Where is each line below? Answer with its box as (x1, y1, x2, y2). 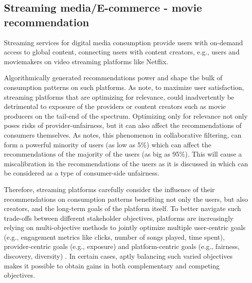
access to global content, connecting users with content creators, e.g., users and (4, 47, 240, 57)
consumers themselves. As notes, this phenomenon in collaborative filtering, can (4, 129, 242, 140)
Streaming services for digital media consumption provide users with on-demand (4, 37, 243, 47)
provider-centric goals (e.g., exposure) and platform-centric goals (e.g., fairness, (4, 241, 240, 251)
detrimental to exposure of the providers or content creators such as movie (4, 101, 226, 111)
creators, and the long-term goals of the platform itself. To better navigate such (4, 203, 241, 213)
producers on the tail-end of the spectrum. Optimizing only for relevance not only (4, 110, 248, 121)
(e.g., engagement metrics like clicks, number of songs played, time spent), (4, 231, 225, 242)
